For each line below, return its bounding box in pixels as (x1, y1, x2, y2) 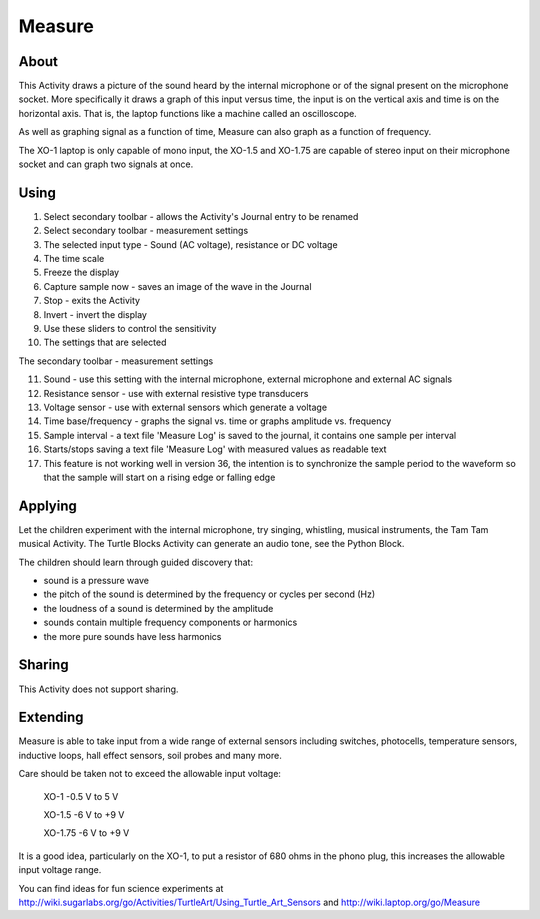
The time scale (43, 253, 105, 265)
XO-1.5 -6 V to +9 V (43, 808, 125, 820)
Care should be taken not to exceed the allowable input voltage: (18, 768, 282, 780)
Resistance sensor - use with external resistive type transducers (43, 387, 309, 399)
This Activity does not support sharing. (18, 683, 179, 695)
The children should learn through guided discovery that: (18, 556, 254, 568)
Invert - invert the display (43, 308, 147, 320)
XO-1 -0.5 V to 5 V (43, 790, 119, 802)
